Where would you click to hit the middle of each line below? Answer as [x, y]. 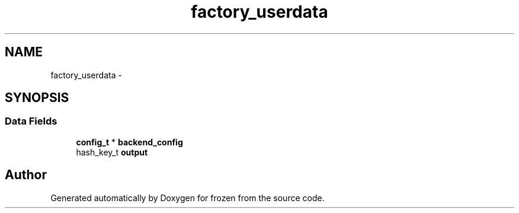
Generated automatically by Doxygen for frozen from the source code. [188, 198]
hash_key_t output [112, 152]
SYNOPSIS [37, 98]
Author [26, 175]
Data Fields [31, 121]
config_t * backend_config [129, 142]
